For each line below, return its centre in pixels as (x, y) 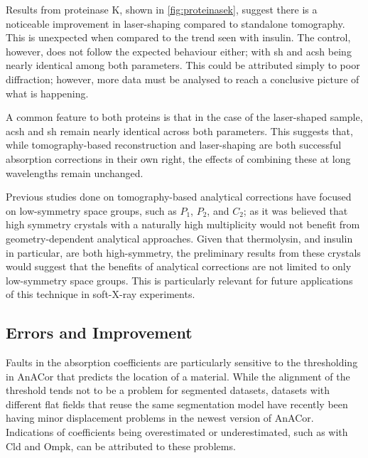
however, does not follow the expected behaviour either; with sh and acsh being (179, 51)
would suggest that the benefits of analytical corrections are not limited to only (179, 266)
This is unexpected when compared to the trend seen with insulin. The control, (178, 37)
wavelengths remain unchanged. (75, 172)
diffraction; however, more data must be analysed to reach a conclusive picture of (183, 79)
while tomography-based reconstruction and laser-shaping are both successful (174, 145)
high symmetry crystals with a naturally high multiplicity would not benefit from (183, 224)
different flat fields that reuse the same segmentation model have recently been (177, 404)
